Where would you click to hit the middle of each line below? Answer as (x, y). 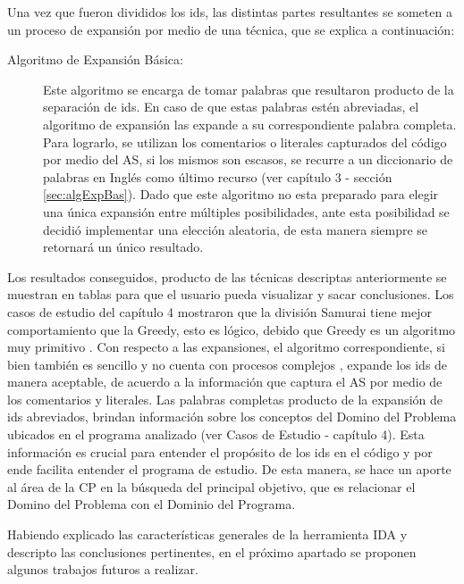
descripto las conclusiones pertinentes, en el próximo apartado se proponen (212, 551)
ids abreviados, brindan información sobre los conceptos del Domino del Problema (232, 417)
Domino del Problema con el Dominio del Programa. (152, 504)
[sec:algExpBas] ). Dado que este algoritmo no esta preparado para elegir (241, 194)
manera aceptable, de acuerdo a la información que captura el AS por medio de (225, 382)
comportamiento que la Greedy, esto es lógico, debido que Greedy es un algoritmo (232, 329)
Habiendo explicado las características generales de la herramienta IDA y (207, 534)
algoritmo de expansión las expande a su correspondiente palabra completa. (250, 124)
